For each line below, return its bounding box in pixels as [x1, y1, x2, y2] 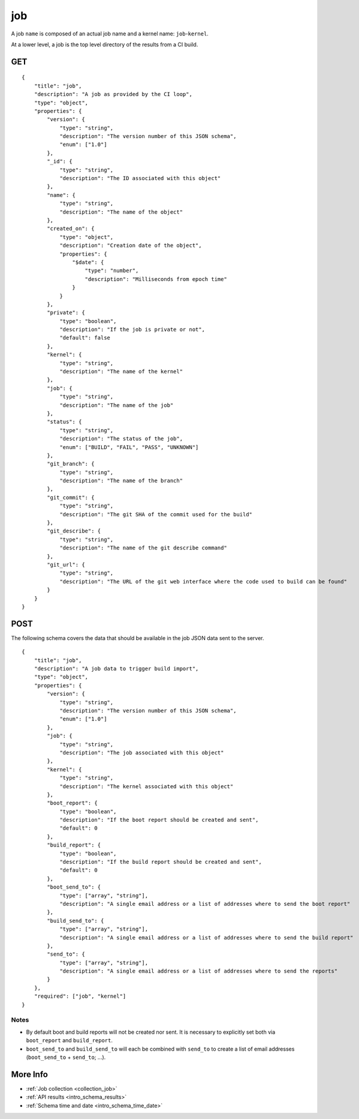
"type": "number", [85, 267, 139, 274]
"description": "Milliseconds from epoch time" [85, 276, 227, 282]
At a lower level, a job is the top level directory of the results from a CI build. [11, 41, 198, 48]
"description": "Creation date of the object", [59, 242, 202, 249]
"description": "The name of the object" [59, 208, 183, 216]
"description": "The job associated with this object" [59, 749, 224, 756]
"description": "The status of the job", [59, 435, 183, 442]
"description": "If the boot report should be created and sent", [59, 816, 259, 824]
